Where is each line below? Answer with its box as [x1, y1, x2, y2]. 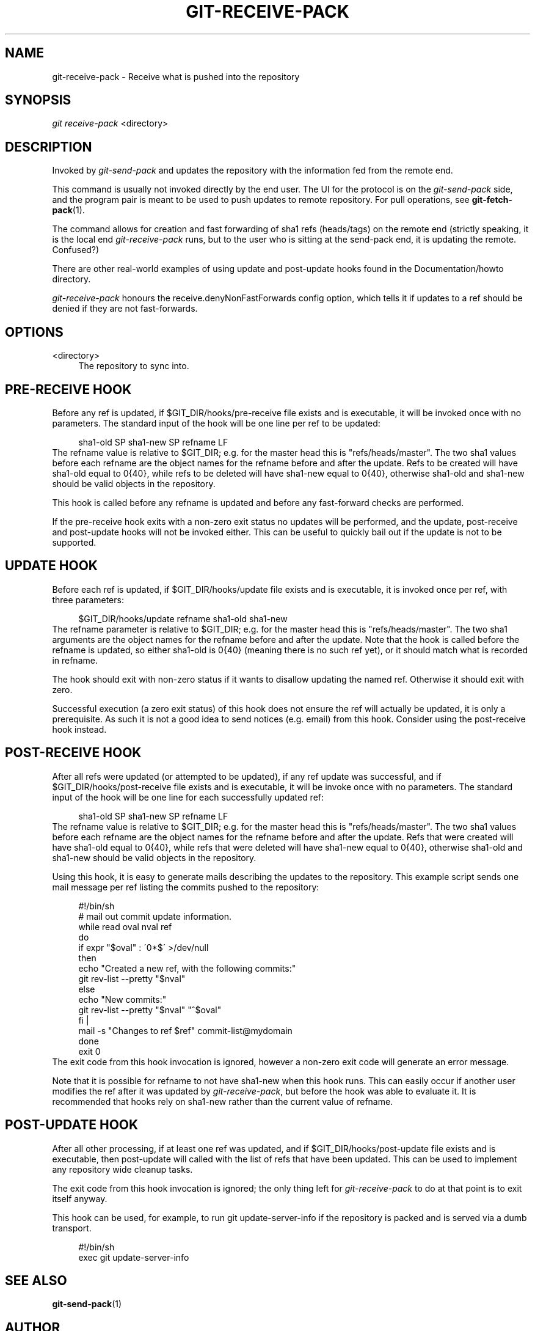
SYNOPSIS [5, 92, 71, 108]
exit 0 [78, 1046, 101, 1057]
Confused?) [52, 244, 100, 255]
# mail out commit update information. [78, 911, 231, 922]
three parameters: [52, 594, 124, 605]
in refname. [52, 654, 98, 665]
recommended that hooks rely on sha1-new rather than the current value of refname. [52, 1096, 393, 1107]
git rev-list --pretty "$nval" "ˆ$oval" [78, 1004, 222, 1015]
